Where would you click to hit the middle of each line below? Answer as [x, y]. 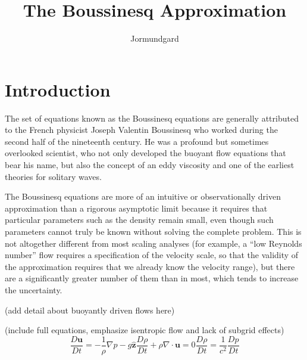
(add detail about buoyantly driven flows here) [90, 310]
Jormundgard [155, 38]
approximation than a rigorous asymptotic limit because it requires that [136, 208]
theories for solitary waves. [53, 176]
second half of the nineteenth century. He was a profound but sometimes [137, 141]
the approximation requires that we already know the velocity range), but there [150, 266]
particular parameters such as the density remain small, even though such [139, 220]
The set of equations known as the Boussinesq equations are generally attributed [152, 118]
